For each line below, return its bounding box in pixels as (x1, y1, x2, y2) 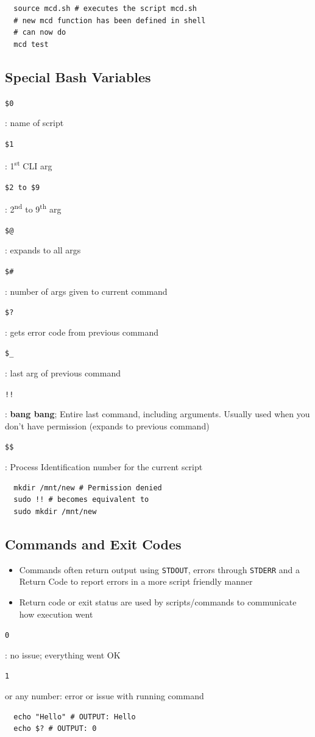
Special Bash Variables (5, 67, 151, 86)
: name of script (5, 116, 64, 129)
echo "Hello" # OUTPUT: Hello (13, 712, 136, 721)
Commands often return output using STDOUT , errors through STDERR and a (19, 563, 300, 576)
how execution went (19, 607, 93, 620)
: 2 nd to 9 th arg (5, 201, 62, 216)
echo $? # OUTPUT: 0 (13, 724, 97, 733)
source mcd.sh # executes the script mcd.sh (13, 4, 197, 13)
